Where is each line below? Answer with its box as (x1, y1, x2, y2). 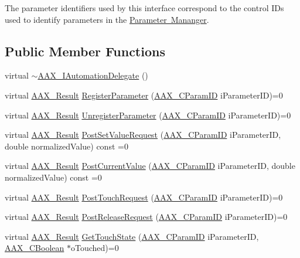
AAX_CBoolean (5, 242, 64, 254)
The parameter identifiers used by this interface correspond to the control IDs (5, 2, 284, 13)
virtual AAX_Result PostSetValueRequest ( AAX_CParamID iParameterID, (5, 128, 281, 141)
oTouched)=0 (70, 242, 119, 254)
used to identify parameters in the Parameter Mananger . (5, 13, 209, 25)
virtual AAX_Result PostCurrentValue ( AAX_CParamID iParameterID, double (5, 159, 295, 172)
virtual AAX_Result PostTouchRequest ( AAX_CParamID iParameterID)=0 (5, 191, 283, 203)
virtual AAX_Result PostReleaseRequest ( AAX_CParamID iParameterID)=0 (5, 211, 288, 223)
